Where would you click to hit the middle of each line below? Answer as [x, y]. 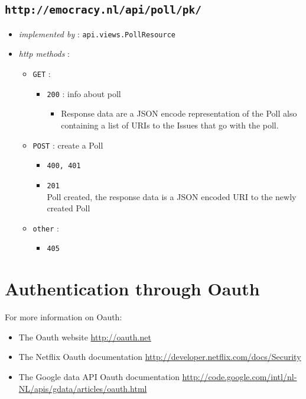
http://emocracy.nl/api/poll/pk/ [103, 10]
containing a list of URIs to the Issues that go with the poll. [170, 125]
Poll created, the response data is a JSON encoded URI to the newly [172, 196]
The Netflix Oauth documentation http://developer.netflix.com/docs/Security [160, 357]
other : [46, 228]
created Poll [69, 208]
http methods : [44, 54]
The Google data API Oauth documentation [99, 376]
